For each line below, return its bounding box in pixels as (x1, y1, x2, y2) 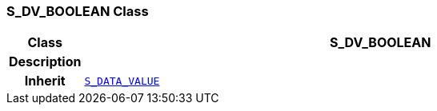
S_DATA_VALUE (84, 74, 160, 87)
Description (9, 54, 82, 70)
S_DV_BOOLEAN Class (6, 3, 149, 19)
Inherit (24, 73, 66, 89)
